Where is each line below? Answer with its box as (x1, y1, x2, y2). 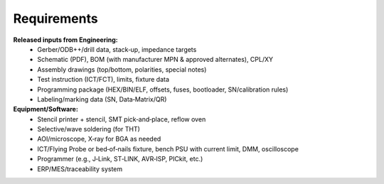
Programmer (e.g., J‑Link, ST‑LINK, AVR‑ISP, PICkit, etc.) (37, 155, 203, 163)
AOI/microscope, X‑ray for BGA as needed (37, 135, 161, 144)
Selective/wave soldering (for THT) (37, 125, 140, 134)
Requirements (13, 11, 99, 26)
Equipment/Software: (13, 105, 78, 114)
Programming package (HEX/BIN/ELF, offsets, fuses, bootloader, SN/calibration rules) (37, 85, 289, 94)
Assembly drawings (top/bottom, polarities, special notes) (37, 65, 207, 74)
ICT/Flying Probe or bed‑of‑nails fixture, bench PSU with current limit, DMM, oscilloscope (37, 144, 299, 153)
